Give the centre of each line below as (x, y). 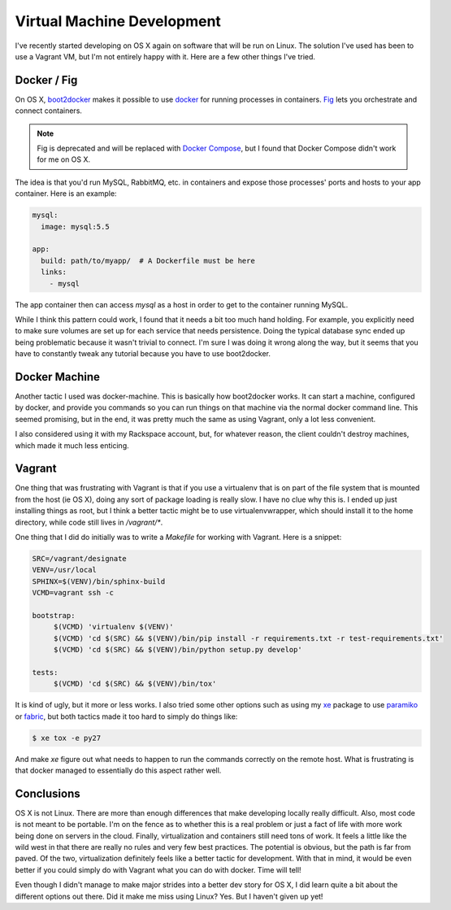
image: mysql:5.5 (75, 226)
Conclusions (48, 793)
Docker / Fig (46, 80)
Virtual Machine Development (118, 21)
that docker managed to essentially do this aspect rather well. (118, 771)
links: (54, 272)
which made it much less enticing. (72, 445)
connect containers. (49, 111)
